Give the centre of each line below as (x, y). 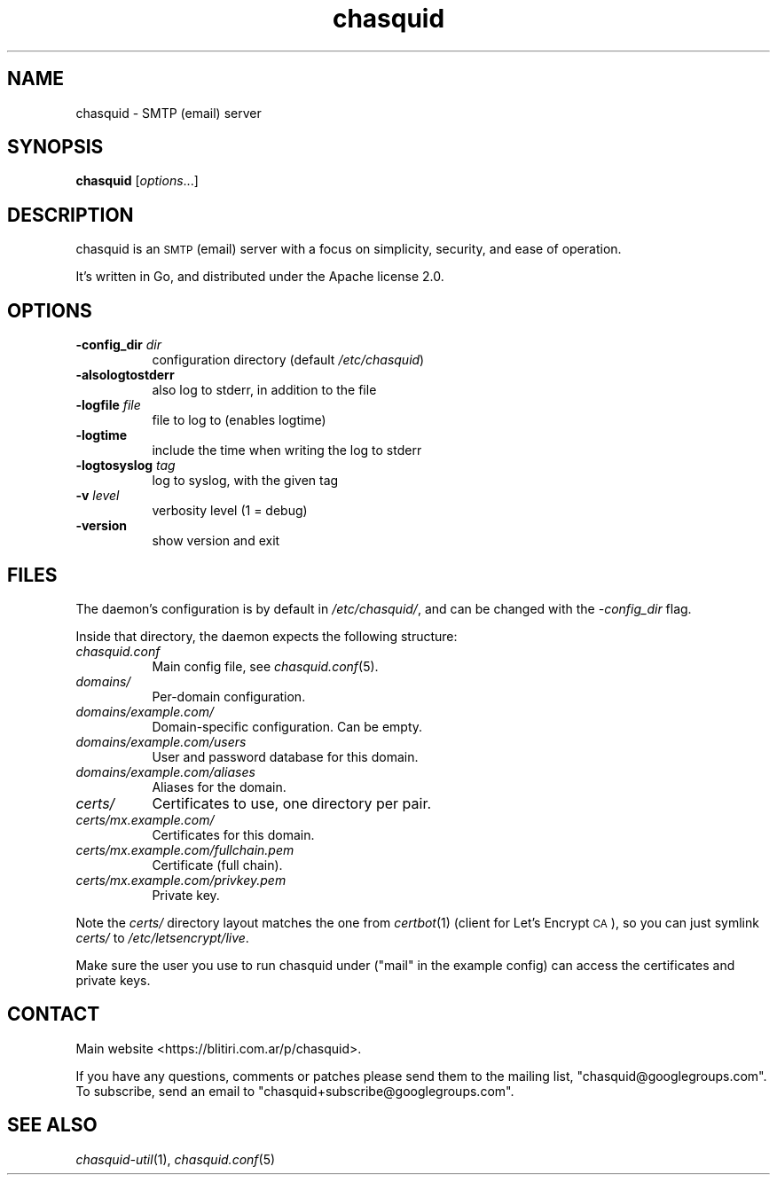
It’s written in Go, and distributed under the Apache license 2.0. (260, 277)
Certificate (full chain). (217, 865)
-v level (98, 496)
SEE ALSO (52, 1125)
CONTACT (54, 1014)
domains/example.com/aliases (165, 771)
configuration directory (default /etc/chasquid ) (288, 360)
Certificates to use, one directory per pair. (292, 803)
